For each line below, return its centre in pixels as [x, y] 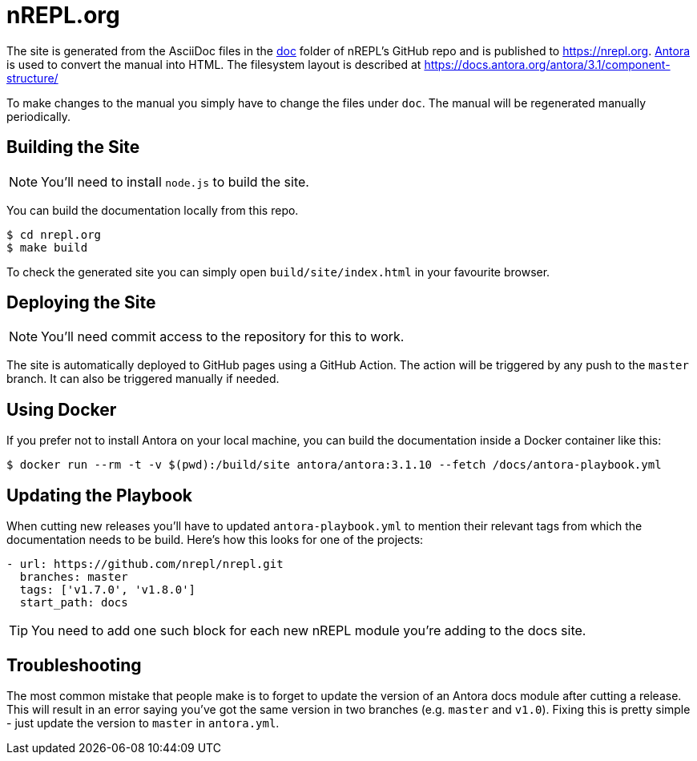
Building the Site [73, 147]
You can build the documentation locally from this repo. [153, 210]
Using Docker [62, 409]
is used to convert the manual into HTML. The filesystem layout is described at [214, 64]
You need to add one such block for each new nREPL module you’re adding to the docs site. [309, 631]
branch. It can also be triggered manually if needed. [143, 379]
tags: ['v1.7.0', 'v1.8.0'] [108, 590]
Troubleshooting [74, 665]
